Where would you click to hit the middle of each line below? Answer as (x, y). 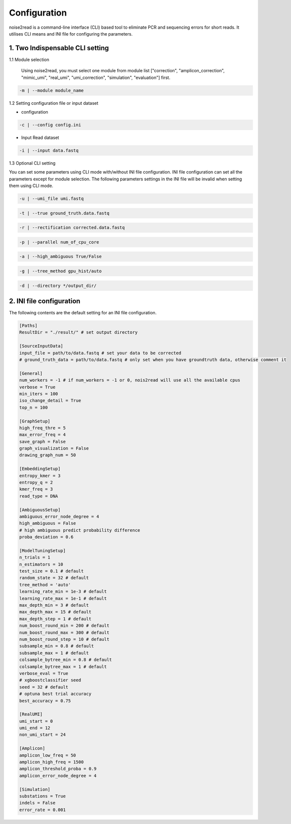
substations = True (42, 796)
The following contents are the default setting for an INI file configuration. (83, 313)
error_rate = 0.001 (42, 810)
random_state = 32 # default (54, 578)
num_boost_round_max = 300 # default (64, 632)
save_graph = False (42, 441)
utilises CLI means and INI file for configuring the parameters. (71, 34)
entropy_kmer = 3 (40, 476)
